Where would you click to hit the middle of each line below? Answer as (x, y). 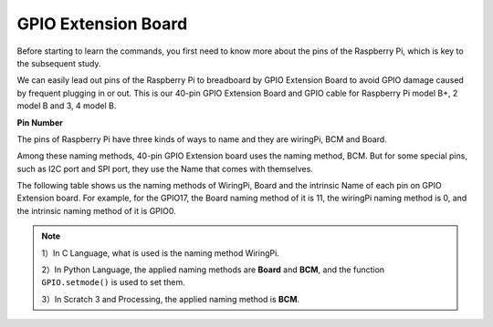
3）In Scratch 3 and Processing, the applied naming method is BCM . (171, 299)
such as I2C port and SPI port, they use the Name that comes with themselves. (165, 169)
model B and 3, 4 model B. (67, 106)
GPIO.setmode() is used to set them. (114, 282)
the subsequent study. (59, 63)
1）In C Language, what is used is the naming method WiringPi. (161, 253)
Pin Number (40, 122)
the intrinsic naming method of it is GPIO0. (97, 210)
